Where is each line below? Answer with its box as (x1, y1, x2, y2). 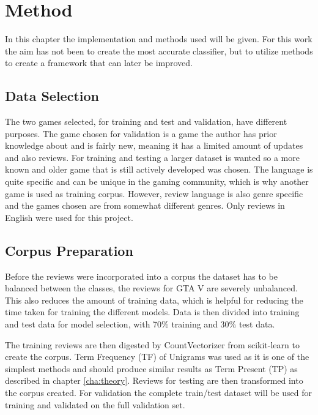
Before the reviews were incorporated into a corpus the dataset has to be (5, 269, 278, 282)
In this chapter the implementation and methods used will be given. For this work (5, 32, 312, 45)
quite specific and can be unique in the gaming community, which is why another (5, 175, 309, 188)
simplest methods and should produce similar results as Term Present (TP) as (5, 362, 298, 375)
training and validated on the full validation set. (5, 398, 185, 411)
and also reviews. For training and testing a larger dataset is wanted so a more (5, 151, 300, 163)
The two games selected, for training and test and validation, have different (5, 115, 287, 128)
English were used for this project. (5, 211, 133, 223)
